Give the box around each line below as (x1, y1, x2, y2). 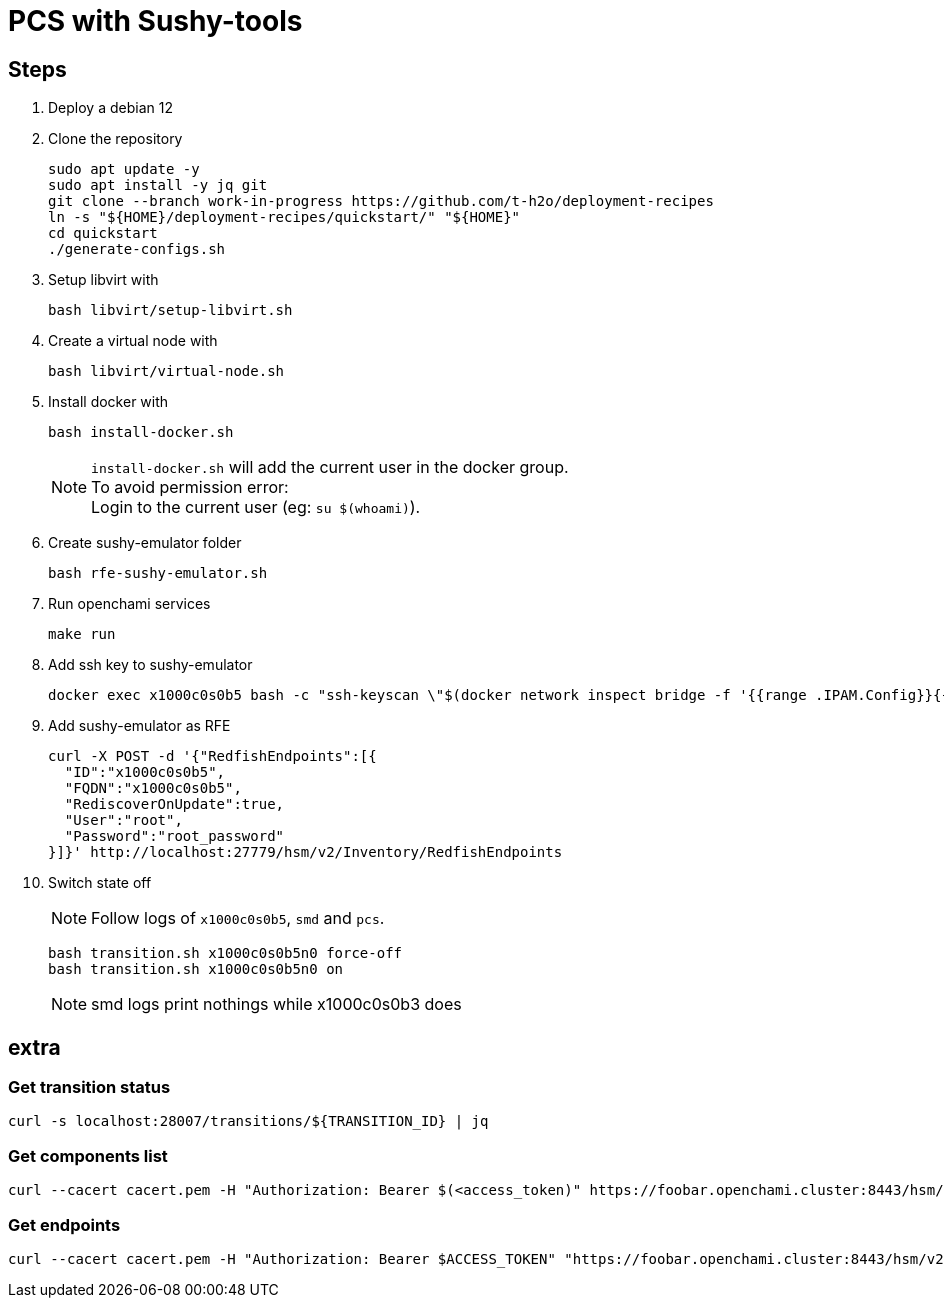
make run (48, 626, 116, 643)
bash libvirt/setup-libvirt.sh (48, 302, 293, 319)
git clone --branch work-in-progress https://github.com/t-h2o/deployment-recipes (48, 193, 714, 210)
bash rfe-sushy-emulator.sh (48, 565, 268, 582)
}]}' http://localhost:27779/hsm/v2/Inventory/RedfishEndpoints (48, 844, 563, 861)
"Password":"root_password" (64, 828, 285, 845)
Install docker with (48, 393, 169, 411)
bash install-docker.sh (48, 424, 234, 441)
